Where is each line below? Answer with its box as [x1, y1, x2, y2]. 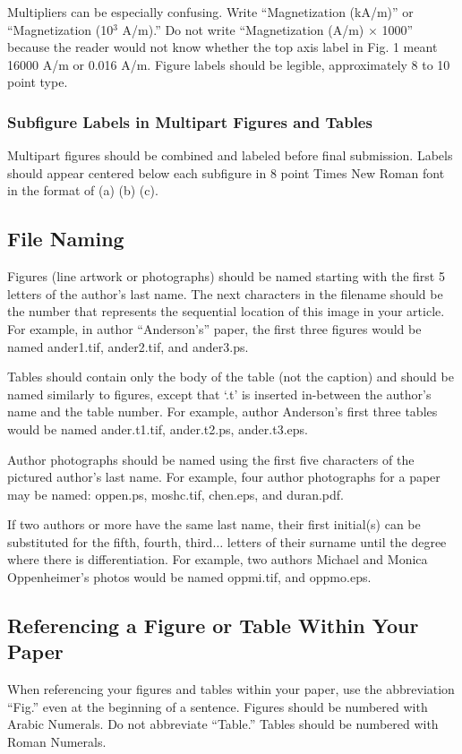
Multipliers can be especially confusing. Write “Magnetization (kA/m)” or [7, 3, 414, 21]
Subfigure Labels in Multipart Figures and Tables [7, 110, 372, 133]
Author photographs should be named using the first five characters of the [7, 450, 415, 468]
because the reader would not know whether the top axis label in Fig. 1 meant [7, 38, 438, 56]
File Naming [7, 225, 124, 253]
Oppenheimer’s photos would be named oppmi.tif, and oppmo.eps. [7, 568, 372, 587]
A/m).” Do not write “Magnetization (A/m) [122, 20, 364, 39]
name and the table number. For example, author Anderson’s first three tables [7, 402, 438, 421]
